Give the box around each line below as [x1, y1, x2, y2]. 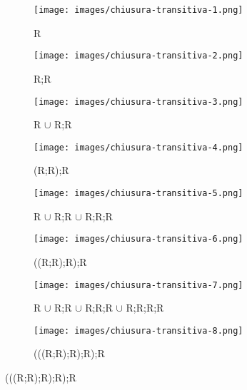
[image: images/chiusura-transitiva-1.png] [34, 5, 243, 15]
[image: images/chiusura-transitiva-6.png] [34, 234, 243, 245]
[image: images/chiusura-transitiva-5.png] [34, 188, 243, 198]
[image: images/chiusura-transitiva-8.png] [34, 325, 243, 336]
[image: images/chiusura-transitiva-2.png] [34, 51, 243, 61]
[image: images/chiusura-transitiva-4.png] [34, 142, 243, 153]
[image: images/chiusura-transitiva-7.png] [34, 279, 243, 290]
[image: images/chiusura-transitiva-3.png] [34, 96, 243, 107]
